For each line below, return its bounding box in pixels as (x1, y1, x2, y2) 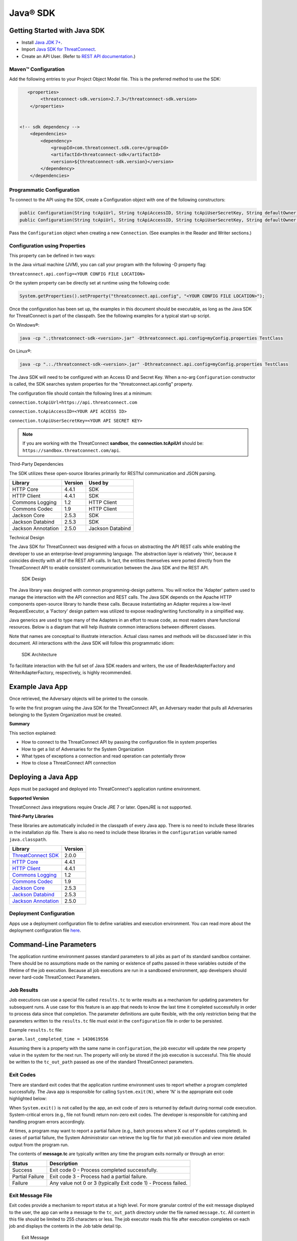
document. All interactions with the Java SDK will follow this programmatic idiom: (9, 640, 175, 646)
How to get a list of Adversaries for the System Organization (21, 746, 145, 752)
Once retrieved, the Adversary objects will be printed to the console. (9, 695, 148, 702)
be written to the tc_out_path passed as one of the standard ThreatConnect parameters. (9, 1059, 194, 1065)
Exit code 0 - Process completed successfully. (49, 1167, 158, 1173)
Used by (88, 480, 109, 486)
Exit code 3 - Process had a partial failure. (49, 1173, 148, 1180)
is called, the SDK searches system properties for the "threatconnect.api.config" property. (9, 381, 193, 387)
